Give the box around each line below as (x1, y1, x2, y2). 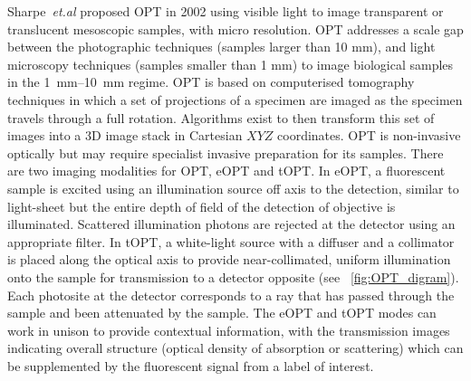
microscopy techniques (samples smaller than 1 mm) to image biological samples (7, 54, 454, 73)
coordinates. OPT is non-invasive (277, 126, 461, 145)
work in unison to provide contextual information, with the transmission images (7, 320, 450, 339)
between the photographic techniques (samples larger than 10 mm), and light (7, 37, 436, 56)
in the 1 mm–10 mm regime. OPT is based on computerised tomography (7, 72, 415, 91)
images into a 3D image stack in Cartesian (7, 126, 243, 145)
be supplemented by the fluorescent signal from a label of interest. (7, 356, 374, 375)
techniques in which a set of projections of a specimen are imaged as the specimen (7, 90, 463, 109)
